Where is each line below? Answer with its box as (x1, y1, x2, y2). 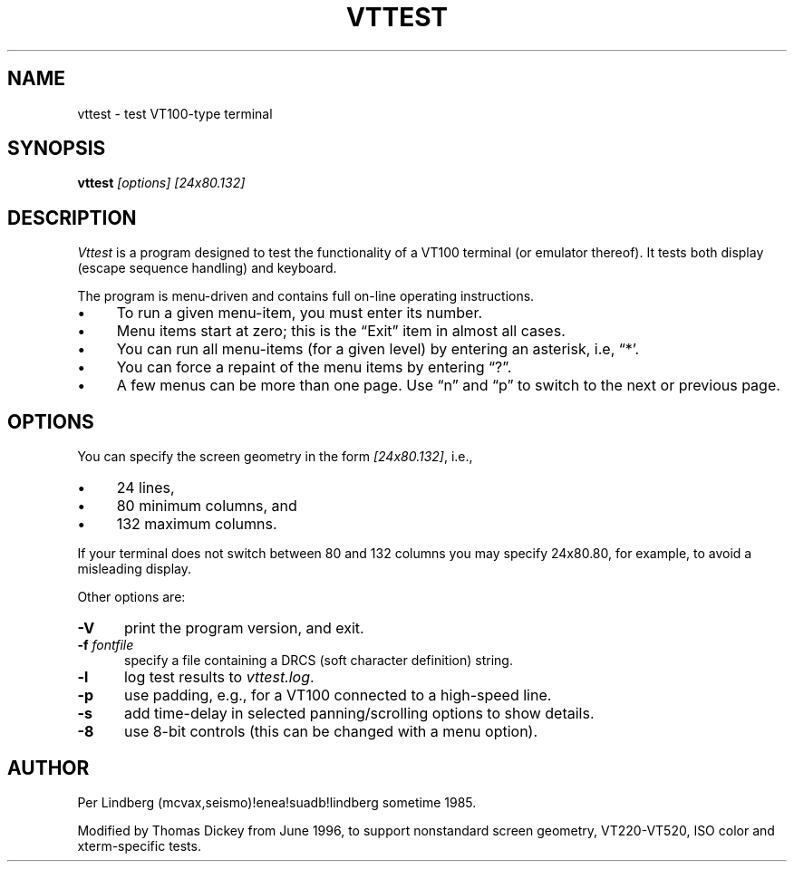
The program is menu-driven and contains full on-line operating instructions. (77, 288, 535, 304)
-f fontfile (77, 637, 134, 653)
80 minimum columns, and (116, 497, 297, 516)
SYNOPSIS (7, 137, 106, 160)
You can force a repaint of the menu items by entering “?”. (116, 358, 512, 377)
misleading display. (77, 561, 192, 577)
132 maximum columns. (116, 515, 277, 534)
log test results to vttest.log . (123, 668, 315, 687)
